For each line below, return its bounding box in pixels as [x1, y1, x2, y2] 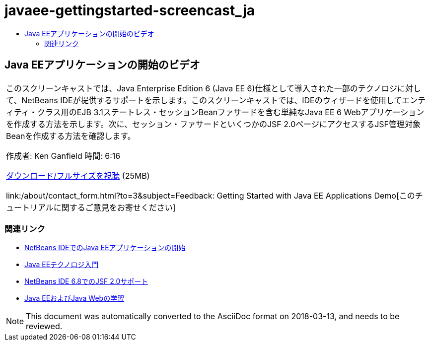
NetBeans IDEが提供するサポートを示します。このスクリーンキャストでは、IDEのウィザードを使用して [21, 95, 402, 105]
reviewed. [26, 321, 63, 332]
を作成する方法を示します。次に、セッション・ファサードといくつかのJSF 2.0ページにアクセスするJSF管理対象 [6, 119, 421, 129]
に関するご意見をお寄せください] [53, 202, 176, 212]
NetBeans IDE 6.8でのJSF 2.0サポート [24, 277, 148, 286]
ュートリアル [6, 202, 54, 212]
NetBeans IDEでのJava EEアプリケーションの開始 [24, 243, 186, 252]
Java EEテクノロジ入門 [24, 260, 99, 269]
